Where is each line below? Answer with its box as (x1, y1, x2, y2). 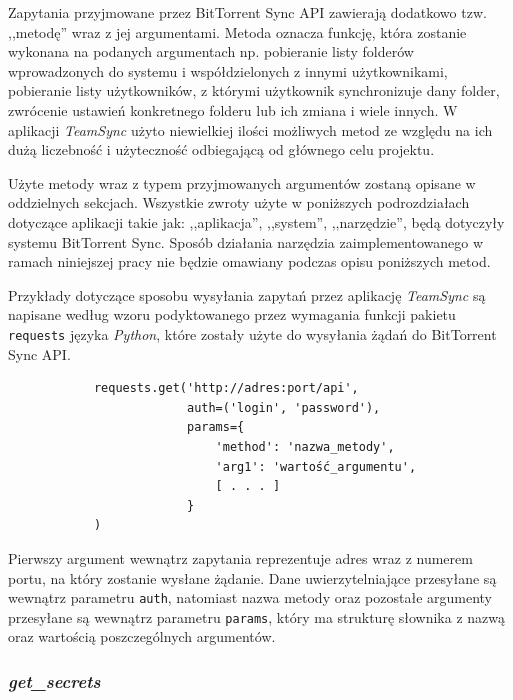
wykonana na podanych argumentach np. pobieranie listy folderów (8, 41, 414, 62)
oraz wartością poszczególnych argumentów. (8, 626, 276, 647)
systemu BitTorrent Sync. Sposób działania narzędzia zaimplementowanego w (8, 231, 484, 252)
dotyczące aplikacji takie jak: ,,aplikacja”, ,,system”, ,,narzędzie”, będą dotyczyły (8, 211, 505, 232)
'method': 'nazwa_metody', (215, 439, 395, 454)
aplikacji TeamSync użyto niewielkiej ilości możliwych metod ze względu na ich (8, 119, 493, 140)
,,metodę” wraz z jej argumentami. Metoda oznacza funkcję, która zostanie (8, 21, 467, 42)
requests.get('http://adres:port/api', (93, 381, 359, 396)
